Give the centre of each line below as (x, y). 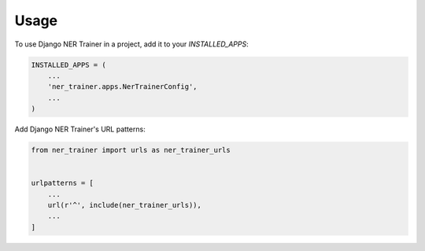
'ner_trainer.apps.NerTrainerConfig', (122, 87)
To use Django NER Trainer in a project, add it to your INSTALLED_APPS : (131, 44)
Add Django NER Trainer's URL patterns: (80, 129)
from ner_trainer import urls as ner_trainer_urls (131, 150)
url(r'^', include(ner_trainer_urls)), (125, 205)
